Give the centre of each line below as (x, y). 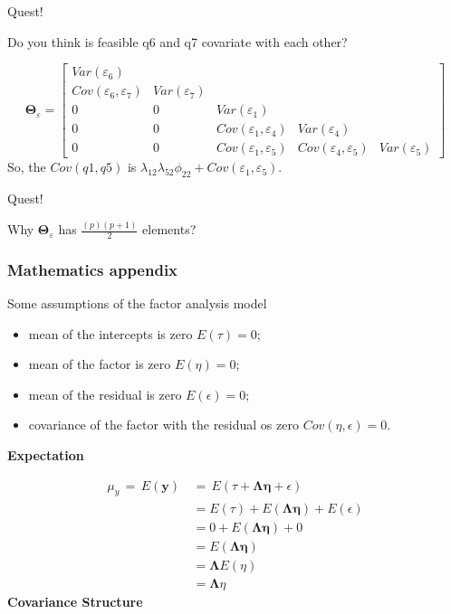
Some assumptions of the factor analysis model (137, 303)
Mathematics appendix (93, 269)
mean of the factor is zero (100, 364)
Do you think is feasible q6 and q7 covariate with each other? (178, 41)
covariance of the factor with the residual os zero (163, 425)
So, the (27, 167)
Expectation (46, 455)
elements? (169, 229)
